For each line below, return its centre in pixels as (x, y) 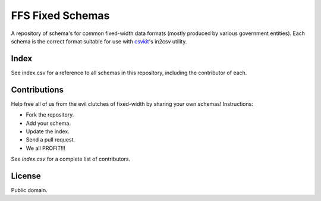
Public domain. (29, 190)
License (26, 176)
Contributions (37, 89)
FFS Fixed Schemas (60, 15)
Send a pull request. (51, 140)
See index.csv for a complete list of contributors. (71, 159)
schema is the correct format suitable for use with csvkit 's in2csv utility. (99, 41)
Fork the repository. (50, 115)
